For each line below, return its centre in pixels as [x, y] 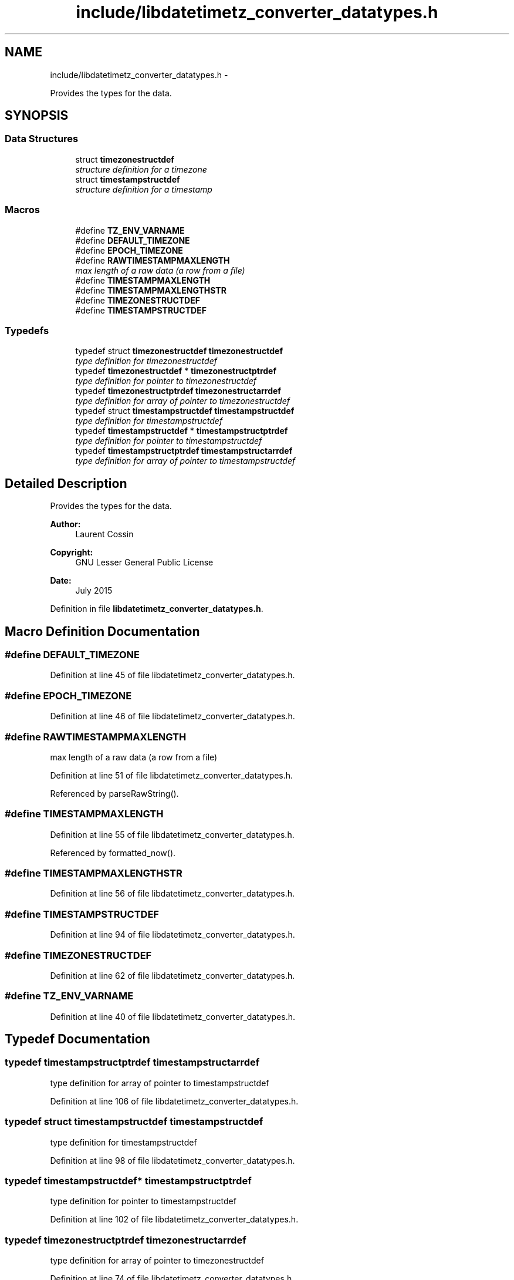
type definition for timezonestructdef [146, 361]
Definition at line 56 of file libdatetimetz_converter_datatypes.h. [173, 894]
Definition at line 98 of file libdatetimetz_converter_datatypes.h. [173, 1160]
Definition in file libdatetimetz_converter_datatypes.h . [157, 609]
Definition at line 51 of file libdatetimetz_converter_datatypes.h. [172, 775]
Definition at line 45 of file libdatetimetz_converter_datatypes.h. [173, 675]
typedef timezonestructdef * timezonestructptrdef [176, 371]
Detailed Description [66, 483]
